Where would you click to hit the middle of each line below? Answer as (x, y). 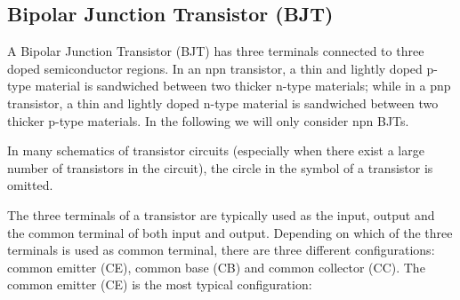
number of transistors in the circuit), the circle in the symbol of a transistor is (220, 167)
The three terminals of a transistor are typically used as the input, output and (221, 214)
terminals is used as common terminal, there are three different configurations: (221, 250)
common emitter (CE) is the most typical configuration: (160, 284)
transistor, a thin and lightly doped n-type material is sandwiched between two (223, 103)
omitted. (30, 185)
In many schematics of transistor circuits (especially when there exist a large (216, 150)
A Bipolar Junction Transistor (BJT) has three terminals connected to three (216, 51)
